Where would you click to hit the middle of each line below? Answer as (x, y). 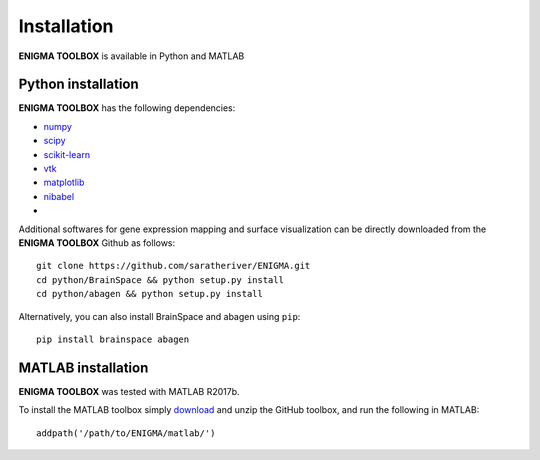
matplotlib (64, 182)
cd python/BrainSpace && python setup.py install (160, 279)
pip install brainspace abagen (113, 339)
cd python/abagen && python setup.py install (150, 294)
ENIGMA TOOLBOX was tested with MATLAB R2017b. (129, 391)
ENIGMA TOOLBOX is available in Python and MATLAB (131, 56)
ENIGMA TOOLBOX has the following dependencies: (127, 108)
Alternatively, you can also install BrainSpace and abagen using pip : (159, 316)
